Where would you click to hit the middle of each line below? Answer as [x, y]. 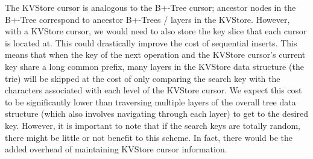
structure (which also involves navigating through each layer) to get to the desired [156, 114]
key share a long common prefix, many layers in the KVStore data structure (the [154, 66]
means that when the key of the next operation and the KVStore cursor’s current [155, 55]
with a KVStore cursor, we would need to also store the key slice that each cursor [156, 31]
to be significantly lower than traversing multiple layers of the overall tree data [150, 101]
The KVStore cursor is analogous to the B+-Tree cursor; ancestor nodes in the [150, 7]
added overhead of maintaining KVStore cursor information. [116, 149]
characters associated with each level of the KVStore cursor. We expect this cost [153, 90]
